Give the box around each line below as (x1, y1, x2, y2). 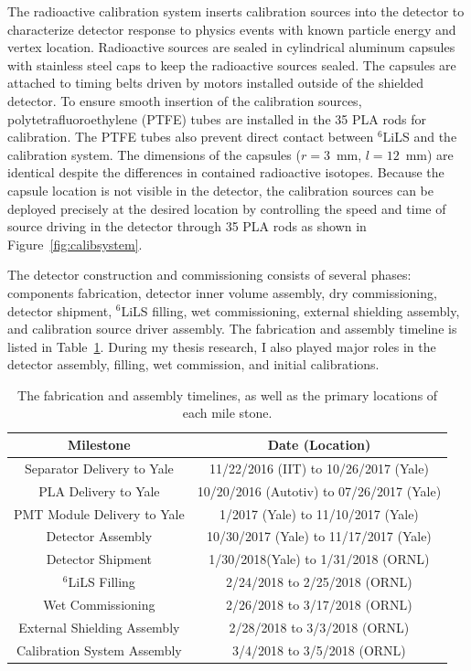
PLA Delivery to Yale (38, 481, 160, 500)
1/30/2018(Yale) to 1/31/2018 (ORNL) (209, 549, 430, 569)
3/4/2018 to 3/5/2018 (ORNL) (232, 640, 406, 659)
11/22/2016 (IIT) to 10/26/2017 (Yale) (209, 458, 429, 477)
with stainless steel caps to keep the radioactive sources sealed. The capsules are (7, 55, 456, 74)
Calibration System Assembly (16, 640, 182, 659)
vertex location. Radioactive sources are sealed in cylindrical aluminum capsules (7, 37, 455, 57)
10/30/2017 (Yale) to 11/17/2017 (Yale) (207, 527, 432, 546)
